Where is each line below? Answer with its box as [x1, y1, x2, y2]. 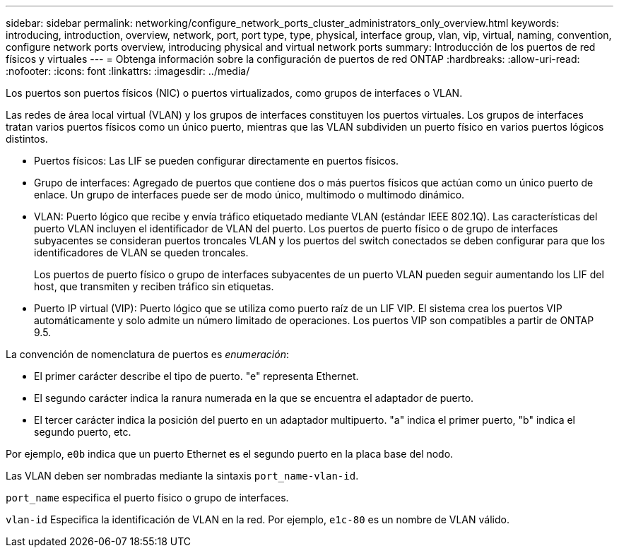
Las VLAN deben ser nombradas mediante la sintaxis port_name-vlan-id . [6, 470, 359, 482]
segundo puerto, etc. [34, 426, 131, 438]
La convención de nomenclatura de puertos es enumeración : [6, 348, 289, 360]
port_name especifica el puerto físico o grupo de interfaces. [6, 492, 289, 504]
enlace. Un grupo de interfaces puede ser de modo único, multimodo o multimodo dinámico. [34, 189, 465, 201]
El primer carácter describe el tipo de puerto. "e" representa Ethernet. [34, 370, 359, 382]
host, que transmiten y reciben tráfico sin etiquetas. [34, 280, 274, 292]
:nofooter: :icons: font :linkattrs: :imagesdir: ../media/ [6, 65, 250, 77]
